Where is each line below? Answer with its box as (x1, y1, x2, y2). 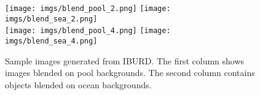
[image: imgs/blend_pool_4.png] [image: (5, 26, 171, 36)
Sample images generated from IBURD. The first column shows (5, 54, 245, 67)
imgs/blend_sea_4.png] (5, 36, 98, 45)
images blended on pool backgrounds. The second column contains (5, 66, 255, 79)
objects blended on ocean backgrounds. (5, 78, 152, 91)
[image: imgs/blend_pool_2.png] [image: (5, 4, 171, 13)
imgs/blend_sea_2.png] (5, 14, 98, 23)
